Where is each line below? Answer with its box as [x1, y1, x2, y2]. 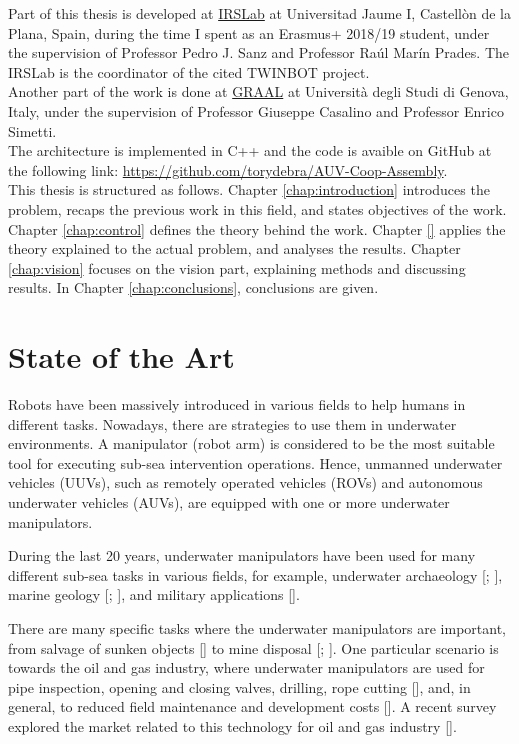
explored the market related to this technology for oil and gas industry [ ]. [8, 715, 457, 736]
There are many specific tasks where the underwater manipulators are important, [8, 617, 506, 638]
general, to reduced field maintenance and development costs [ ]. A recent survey [8, 696, 497, 717]
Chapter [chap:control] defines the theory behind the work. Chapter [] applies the [8, 218, 506, 239]
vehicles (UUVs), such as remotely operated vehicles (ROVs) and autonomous [8, 472, 483, 493]
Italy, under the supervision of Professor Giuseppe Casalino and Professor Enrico [8, 100, 504, 121]
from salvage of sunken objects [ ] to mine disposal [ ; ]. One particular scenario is [8, 637, 499, 658]
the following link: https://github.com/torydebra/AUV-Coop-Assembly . [8, 159, 448, 180]
